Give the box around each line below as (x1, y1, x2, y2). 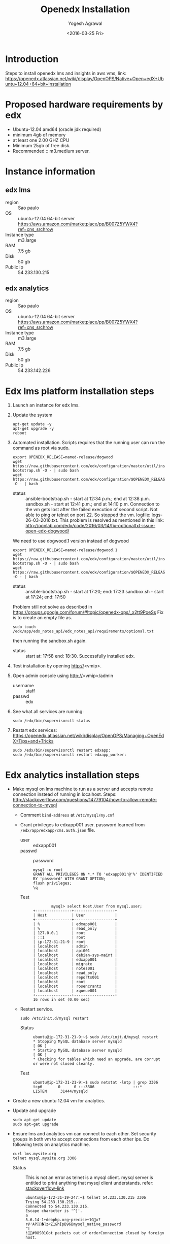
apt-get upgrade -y (12, 426, 54, 431)
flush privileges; (32, 881, 72, 886)
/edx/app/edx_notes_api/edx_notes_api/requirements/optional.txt (12, 629, 154, 634)
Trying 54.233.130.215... (25, 1199, 80, 1205)
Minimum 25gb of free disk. (12, 142, 71, 148)
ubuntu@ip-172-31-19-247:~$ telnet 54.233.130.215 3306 (25, 1195, 146, 1200)
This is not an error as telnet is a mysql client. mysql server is (25, 1174, 153, 1181)
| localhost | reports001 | (32, 975, 118, 980)
